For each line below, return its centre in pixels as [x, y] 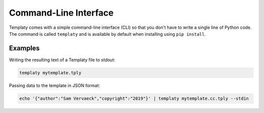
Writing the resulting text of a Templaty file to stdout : [62, 60]
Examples [24, 48]
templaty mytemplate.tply [50, 73]
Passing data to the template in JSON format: [55, 85]
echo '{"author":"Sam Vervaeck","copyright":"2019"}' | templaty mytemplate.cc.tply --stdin [134, 98]
